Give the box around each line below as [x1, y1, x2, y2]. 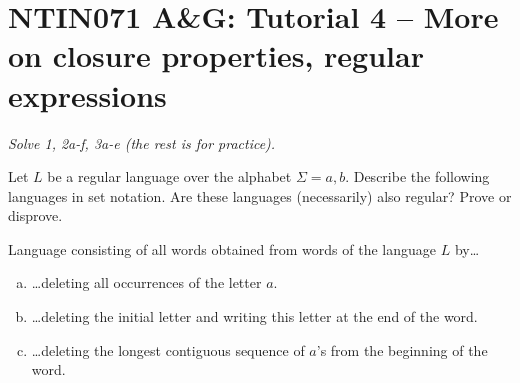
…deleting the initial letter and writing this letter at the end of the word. [31, 306, 478, 327]
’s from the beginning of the [316, 339, 488, 360]
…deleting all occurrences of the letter [31, 272, 262, 293]
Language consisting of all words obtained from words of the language [8, 238, 437, 259]
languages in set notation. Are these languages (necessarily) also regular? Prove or [8, 185, 512, 206]
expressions [8, 74, 167, 115]
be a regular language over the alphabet [47, 166, 292, 187]
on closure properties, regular [8, 35, 424, 76]
